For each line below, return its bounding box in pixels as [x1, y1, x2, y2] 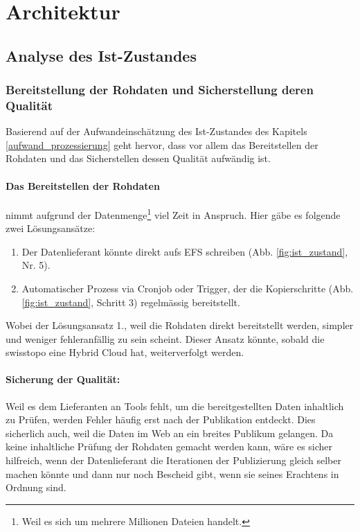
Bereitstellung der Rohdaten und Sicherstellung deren [6, 81, 314, 98]
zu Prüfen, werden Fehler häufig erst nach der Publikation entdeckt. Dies [6, 412, 316, 427]
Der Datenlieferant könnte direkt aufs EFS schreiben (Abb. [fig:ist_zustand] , [21, 244, 348, 258]
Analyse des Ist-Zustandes [6, 44, 197, 66]
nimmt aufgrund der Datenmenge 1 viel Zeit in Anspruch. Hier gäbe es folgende [6, 205, 341, 222]
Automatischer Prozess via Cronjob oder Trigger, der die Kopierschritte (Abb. [21, 281, 354, 295]
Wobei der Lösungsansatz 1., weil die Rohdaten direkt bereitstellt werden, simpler [6, 318, 354, 332]
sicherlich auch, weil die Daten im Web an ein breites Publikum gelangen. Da [6, 425, 334, 440]
